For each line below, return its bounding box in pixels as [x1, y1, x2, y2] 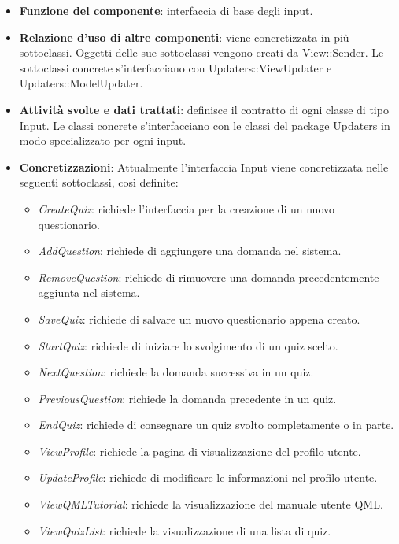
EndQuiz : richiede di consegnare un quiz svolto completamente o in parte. [38, 416, 394, 433]
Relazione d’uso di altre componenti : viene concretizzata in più [19, 28, 349, 45]
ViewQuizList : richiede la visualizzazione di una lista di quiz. [38, 522, 331, 538]
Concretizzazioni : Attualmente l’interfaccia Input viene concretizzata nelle [19, 158, 389, 175]
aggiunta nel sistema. [38, 284, 140, 301]
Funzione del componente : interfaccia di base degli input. [19, 2, 313, 18]
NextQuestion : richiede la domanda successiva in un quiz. [38, 364, 314, 380]
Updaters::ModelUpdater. [19, 75, 143, 91]
